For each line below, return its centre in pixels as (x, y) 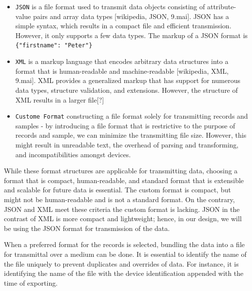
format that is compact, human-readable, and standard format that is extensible (124, 180)
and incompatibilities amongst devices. (73, 154)
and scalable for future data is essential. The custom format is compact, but (117, 190)
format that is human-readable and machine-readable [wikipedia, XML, (122, 71)
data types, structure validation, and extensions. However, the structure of (126, 90)
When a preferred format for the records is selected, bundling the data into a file (125, 244)
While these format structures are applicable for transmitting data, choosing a (121, 171)
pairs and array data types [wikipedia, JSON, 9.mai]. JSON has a (131, 16)
